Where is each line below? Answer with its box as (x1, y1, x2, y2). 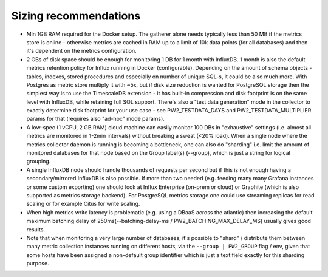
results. (26, 225, 46, 233)
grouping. (26, 158, 51, 165)
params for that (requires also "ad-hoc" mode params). (26, 115, 165, 123)
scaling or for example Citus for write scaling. (26, 200, 140, 208)
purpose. (26, 260, 49, 267)
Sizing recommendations (11, 9, 141, 22)
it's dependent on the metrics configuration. (26, 47, 137, 55)
